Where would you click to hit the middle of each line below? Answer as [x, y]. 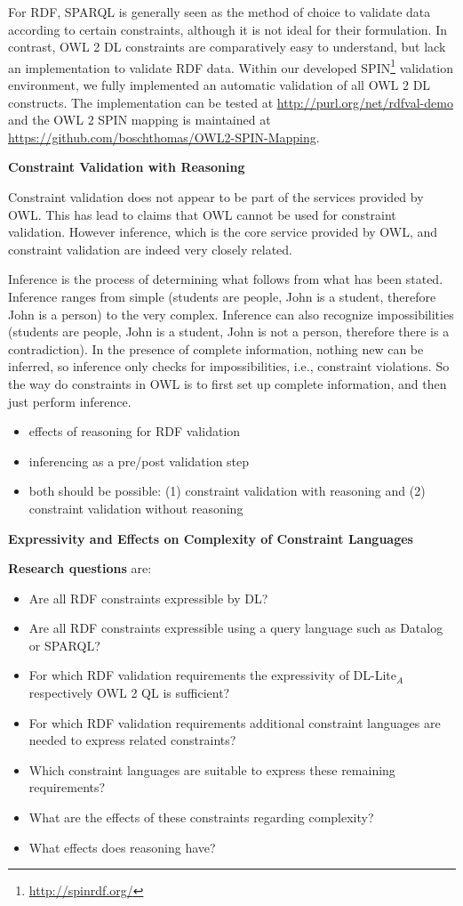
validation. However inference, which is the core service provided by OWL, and [223, 232]
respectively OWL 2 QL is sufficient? [129, 693]
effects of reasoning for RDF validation [135, 431]
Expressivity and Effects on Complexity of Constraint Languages [211, 538]
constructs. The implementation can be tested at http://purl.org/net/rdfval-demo [231, 102]
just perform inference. [70, 401]
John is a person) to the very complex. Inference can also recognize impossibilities [231, 314]
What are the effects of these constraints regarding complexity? [201, 817]
